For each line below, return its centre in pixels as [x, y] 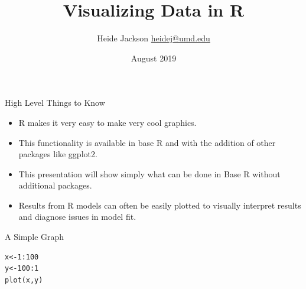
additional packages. [55, 185]
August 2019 [154, 58]
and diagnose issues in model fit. [77, 217]
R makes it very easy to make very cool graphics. [108, 122]
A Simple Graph [35, 237]
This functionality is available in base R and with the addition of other [147, 142]
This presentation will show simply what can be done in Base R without [149, 173]
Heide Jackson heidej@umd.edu [154, 38]
